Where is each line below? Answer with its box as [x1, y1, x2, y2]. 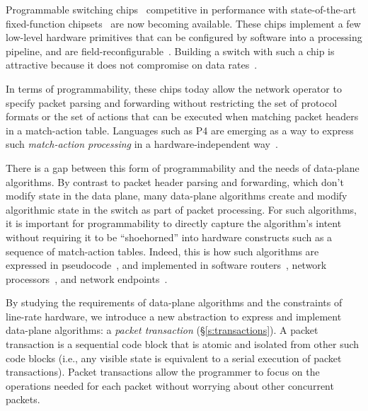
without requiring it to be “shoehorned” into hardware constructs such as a [6, 229, 333, 244]
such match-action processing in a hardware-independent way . [6, 137, 278, 151]
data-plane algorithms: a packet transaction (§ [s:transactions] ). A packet [6, 323, 318, 337]
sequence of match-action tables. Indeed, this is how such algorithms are [6, 243, 319, 258]
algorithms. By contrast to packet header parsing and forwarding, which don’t [6, 174, 344, 189]
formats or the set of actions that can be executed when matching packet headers [6, 109, 359, 124]
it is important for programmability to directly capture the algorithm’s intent [6, 216, 342, 231]
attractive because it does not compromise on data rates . [6, 57, 258, 72]
